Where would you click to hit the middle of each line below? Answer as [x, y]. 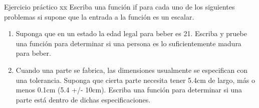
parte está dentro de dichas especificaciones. [83, 99]
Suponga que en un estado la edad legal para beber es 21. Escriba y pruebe [131, 33]
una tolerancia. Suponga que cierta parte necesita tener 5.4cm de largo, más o [135, 80]
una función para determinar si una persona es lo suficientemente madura [128, 43]
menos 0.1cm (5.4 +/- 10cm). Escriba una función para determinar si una [129, 90]
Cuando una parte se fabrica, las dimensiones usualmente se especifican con [132, 70]
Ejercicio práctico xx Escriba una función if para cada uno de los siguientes [119, 7]
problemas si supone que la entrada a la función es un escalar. [99, 16]
